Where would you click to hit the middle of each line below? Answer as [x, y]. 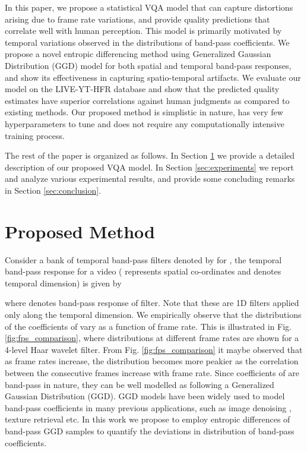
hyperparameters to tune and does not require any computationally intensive [145, 123]
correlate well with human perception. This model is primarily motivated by [143, 31]
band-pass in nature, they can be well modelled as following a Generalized [140, 384]
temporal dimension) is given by [63, 283]
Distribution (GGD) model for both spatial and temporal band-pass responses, [148, 65]
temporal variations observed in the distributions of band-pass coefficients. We [147, 42]
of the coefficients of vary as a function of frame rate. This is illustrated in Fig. [148, 326]
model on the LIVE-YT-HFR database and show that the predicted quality [142, 89]
